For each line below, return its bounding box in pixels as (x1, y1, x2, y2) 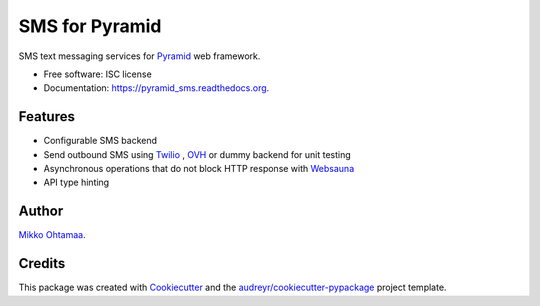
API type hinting (43, 176, 110, 189)
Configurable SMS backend (43, 135, 158, 147)
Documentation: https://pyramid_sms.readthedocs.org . (43, 82, 270, 94)
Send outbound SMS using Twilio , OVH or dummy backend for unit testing (43, 148, 352, 160)
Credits (18, 255, 66, 272)
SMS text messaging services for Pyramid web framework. (18, 50, 261, 62)
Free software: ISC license (43, 68, 152, 80)
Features (18, 108, 75, 125)
